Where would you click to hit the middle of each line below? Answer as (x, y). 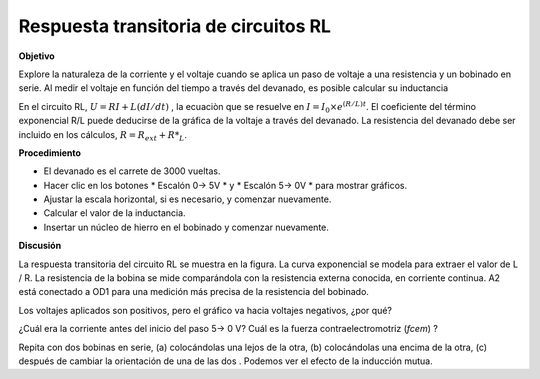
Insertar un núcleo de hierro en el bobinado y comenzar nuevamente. (186, 227)
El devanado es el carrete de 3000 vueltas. (132, 171)
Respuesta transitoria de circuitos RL (175, 26)
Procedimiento (50, 152)
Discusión (40, 246)
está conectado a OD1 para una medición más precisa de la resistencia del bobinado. (194, 292)
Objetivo (36, 56)
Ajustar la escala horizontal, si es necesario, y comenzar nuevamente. (187, 199)
